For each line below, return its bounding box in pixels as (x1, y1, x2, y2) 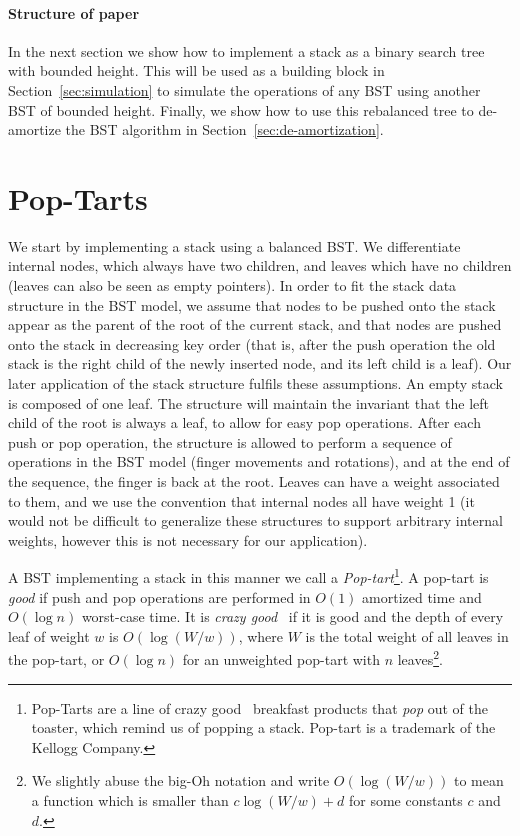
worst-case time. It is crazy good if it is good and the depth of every (81, 606, 504, 627)
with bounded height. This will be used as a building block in (8, 60, 385, 81)
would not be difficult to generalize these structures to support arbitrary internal (8, 510, 503, 531)
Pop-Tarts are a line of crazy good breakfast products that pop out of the (31, 697, 488, 718)
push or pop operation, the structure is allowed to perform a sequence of (8, 431, 452, 452)
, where (238, 625, 283, 646)
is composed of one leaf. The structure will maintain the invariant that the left (8, 392, 490, 413)
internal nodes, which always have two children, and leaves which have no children (8, 255, 512, 276)
